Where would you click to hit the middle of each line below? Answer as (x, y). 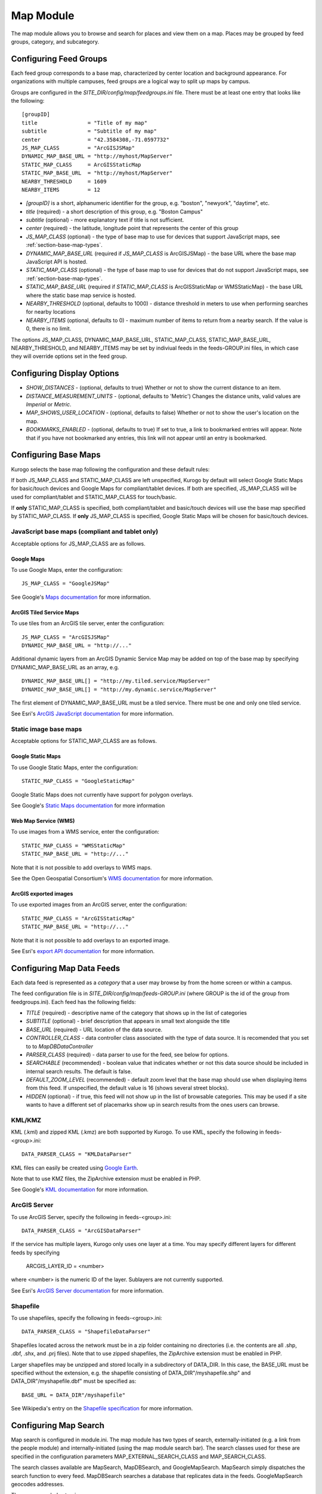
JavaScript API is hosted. (57, 262)
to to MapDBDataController (60, 1046)
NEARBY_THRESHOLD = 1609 (64, 181)
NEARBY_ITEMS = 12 (61, 189)
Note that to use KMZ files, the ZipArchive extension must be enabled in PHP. (106, 1178)
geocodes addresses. (38, 1484)
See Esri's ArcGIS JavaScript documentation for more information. (92, 714)
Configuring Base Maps (56, 455)
